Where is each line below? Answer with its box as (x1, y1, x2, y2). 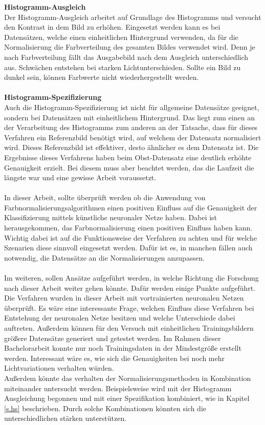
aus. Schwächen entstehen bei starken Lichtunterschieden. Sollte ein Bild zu (4, 61, 241, 72)
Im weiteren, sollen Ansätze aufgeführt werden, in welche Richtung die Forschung (4, 272, 259, 283)
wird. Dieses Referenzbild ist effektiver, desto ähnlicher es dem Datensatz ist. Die (4, 142, 259, 153)
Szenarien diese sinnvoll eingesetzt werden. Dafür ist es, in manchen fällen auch (4, 242, 253, 253)
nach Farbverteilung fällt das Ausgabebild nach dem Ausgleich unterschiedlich (4, 51, 249, 62)
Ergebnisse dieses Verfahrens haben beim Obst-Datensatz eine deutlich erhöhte (4, 152, 252, 162)
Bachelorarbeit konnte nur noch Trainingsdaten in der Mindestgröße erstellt (4, 343, 241, 353)
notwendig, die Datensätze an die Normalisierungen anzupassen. (4, 252, 205, 263)
